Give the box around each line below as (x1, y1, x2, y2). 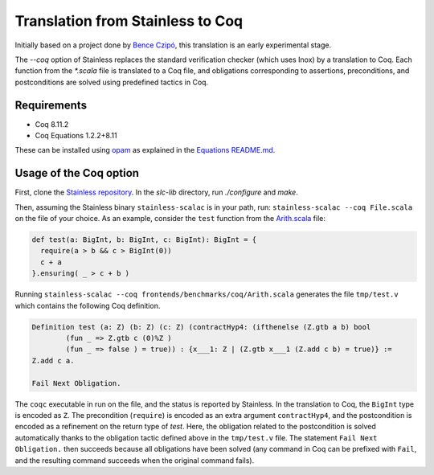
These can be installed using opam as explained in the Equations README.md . (14, 145, 276, 155)
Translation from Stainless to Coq (14, 12, 244, 30)
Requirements (14, 98, 88, 112)
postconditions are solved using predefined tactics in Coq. (14, 77, 209, 87)
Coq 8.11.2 (35, 119, 69, 129)
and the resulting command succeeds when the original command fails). (14, 455, 255, 465)
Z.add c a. (31, 356, 75, 365)
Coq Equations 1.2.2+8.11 (35, 131, 117, 141)
